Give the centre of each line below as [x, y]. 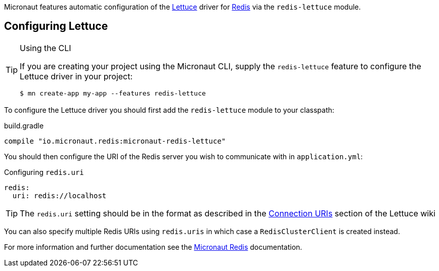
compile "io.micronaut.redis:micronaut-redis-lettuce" [115, 141]
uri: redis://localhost [59, 195]
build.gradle [24, 125]
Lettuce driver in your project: [76, 76]
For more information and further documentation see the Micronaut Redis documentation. [153, 247]
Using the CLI [46, 48]
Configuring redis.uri [44, 172]
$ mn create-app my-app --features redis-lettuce [113, 93]
